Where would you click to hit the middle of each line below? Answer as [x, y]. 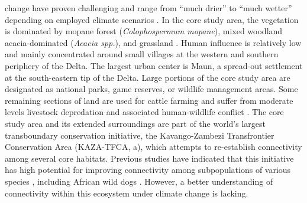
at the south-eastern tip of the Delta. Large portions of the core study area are [148, 77]
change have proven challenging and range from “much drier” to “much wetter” [148, 8]
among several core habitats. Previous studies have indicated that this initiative [149, 158]
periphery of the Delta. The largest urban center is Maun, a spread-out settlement [154, 65]
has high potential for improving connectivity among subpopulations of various [148, 170]
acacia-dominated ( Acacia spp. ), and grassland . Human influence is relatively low [153, 42]
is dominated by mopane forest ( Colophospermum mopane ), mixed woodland [144, 31]
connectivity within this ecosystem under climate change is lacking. [127, 193]
